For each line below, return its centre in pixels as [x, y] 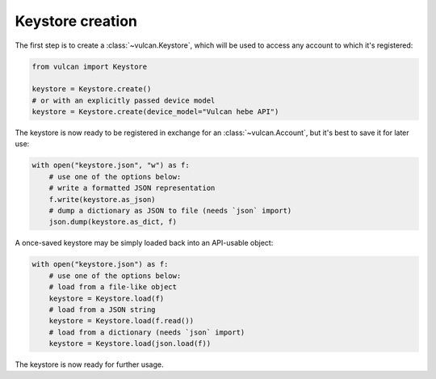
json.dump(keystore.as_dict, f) [113, 222]
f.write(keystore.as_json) [103, 199]
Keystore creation [76, 21]
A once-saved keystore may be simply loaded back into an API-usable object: [144, 243]
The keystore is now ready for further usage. [89, 364]
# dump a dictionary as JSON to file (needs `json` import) [170, 211]
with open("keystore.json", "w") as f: [111, 165]
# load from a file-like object [113, 287]
